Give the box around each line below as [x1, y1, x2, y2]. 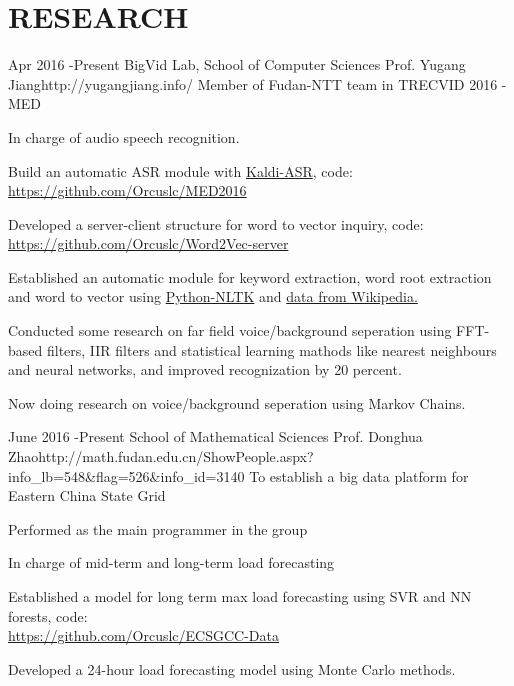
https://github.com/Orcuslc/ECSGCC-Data [8, 625, 279, 646]
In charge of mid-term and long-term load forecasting [8, 552, 335, 573]
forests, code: [8, 605, 88, 626]
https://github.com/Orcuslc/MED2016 [8, 180, 247, 201]
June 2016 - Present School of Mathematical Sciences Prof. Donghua [8, 426, 423, 447]
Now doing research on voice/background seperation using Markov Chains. [8, 392, 466, 413]
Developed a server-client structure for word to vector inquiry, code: [8, 213, 424, 234]
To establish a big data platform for [249, 465, 469, 486]
